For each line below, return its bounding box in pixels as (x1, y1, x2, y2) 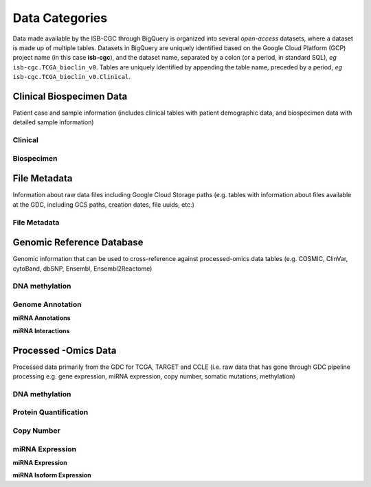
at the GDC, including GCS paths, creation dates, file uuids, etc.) (12, 200, 195, 209)
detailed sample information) (12, 118, 94, 126)
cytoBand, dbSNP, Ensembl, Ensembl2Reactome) (12, 264, 153, 273)
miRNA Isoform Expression (12, 471, 92, 479)
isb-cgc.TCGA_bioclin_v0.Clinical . (12, 73, 131, 81)
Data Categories (12, 10, 108, 25)
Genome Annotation (12, 299, 82, 309)
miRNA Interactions (12, 326, 70, 335)
